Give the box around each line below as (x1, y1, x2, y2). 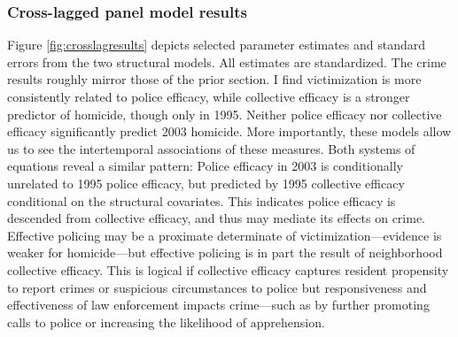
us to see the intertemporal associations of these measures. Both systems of (7, 139, 415, 157)
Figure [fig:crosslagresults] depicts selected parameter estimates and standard (7, 35, 426, 54)
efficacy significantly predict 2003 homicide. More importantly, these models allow (7, 122, 452, 141)
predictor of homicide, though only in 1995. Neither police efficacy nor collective (7, 104, 442, 123)
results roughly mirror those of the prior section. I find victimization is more (7, 70, 422, 88)
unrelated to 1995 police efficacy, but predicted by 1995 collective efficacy (7, 173, 405, 192)
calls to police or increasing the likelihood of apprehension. (7, 312, 325, 331)
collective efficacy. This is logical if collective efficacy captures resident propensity (7, 260, 449, 279)
